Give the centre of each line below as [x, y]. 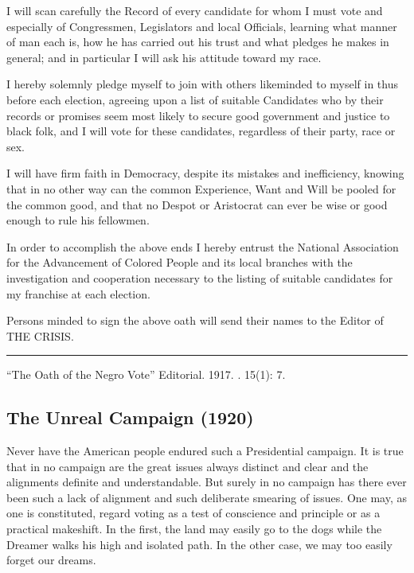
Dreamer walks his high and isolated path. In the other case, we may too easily [199, 544]
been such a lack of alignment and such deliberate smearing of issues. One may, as [207, 497]
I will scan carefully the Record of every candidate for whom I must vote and [195, 10]
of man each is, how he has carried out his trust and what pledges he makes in [198, 42]
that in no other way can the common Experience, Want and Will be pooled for [201, 188]
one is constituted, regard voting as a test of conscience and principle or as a [193, 513]
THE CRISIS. [40, 335]
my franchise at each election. [78, 293]
